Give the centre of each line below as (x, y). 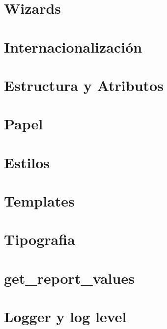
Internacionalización (73, 46)
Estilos (27, 162)
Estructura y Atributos (84, 85)
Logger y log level (65, 316)
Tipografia (40, 239)
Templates (39, 201)
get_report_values (69, 278)
